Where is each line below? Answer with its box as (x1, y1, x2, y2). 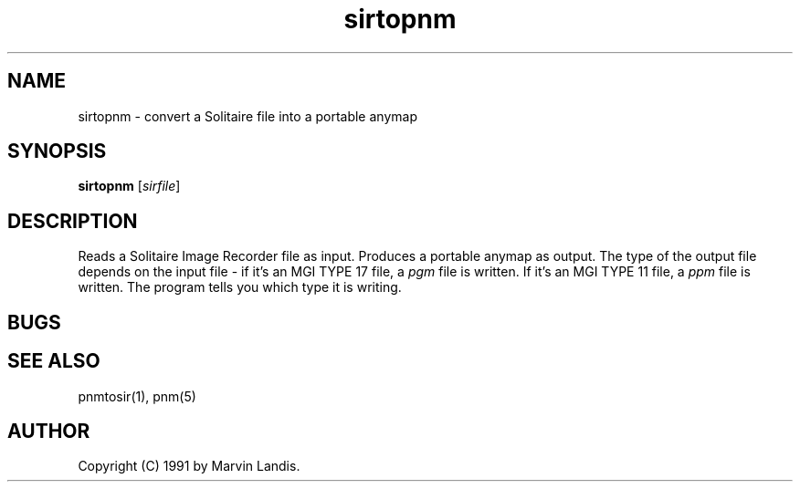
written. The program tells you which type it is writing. (78, 279, 402, 296)
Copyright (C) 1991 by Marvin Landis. (78, 458, 300, 474)
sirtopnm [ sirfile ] (78, 178, 181, 194)
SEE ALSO (7, 349, 100, 373)
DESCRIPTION (7, 209, 138, 233)
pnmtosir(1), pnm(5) (78, 388, 196, 404)
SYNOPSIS (7, 140, 107, 163)
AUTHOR (7, 419, 90, 442)
